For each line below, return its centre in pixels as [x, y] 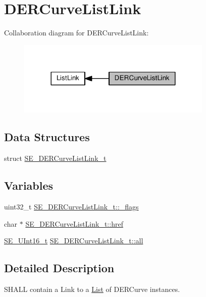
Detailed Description [59, 268]
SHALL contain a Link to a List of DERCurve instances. [92, 289]
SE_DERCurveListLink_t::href [74, 223]
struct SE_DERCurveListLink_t [55, 158]
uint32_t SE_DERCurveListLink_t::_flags [71, 207]
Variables [29, 185]
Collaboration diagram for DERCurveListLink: [76, 33]
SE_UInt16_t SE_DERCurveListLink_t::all [74, 241]
